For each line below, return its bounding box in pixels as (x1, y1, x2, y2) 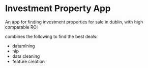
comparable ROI (5, 24, 38, 30)
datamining (12, 43, 35, 49)
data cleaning (12, 53, 40, 59)
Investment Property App (5, 3, 111, 14)
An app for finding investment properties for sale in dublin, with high (5, 19, 144, 25)
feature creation (12, 58, 45, 64)
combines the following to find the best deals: (5, 34, 98, 39)
